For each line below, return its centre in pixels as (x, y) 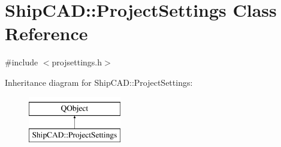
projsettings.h (77, 62)
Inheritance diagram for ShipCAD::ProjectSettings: (99, 82)
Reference (46, 33)
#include (22, 62)
